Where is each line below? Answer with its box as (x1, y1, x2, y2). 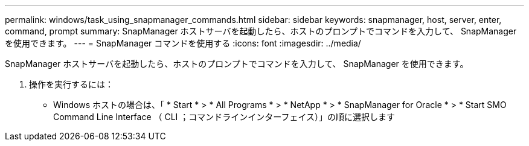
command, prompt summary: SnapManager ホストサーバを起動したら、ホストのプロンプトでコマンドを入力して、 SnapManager (5, 26, 517, 36)
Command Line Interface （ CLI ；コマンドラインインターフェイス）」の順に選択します (53, 112, 396, 122)
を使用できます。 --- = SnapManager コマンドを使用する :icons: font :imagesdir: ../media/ (5, 38, 361, 48)
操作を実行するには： (29, 79, 114, 89)
